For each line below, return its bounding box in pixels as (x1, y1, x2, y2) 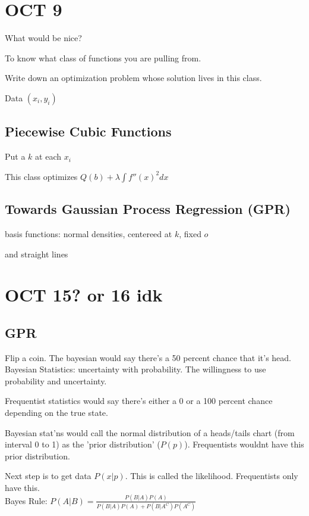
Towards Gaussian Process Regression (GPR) (5, 200, 291, 218)
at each (35, 150, 61, 163)
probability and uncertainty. (5, 374, 107, 387)
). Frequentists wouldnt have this (184, 438, 304, 450)
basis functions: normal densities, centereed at (5, 227, 172, 240)
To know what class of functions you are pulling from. (5, 51, 201, 64)
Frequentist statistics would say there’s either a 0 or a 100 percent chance (5, 394, 273, 407)
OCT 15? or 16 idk (5, 282, 163, 307)
